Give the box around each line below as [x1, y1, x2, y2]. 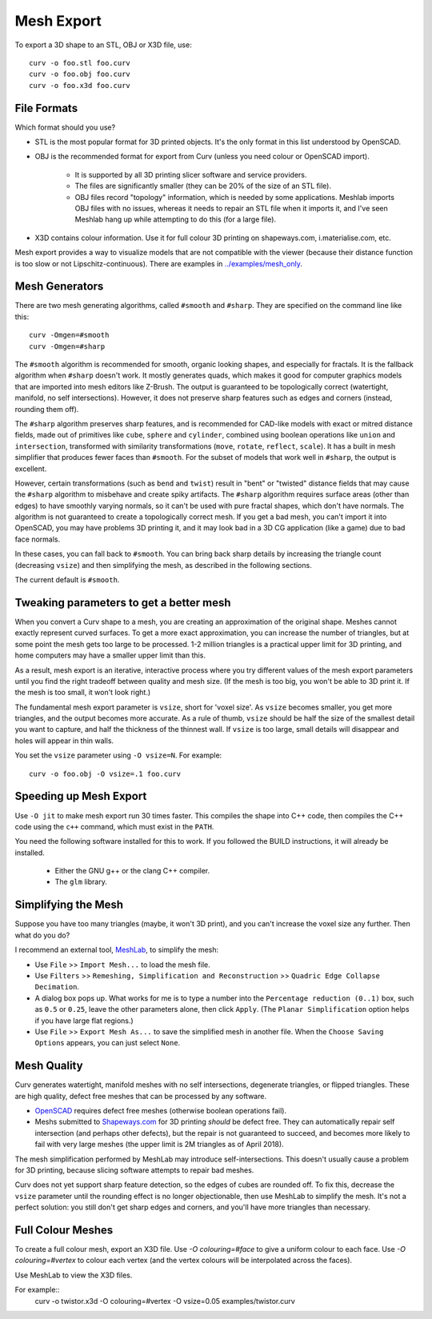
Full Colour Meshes [14, 1223, 114, 1237]
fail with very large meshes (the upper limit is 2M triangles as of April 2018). [34, 1140, 284, 1149]
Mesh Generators [14, 280, 104, 294]
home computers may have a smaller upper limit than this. [14, 650, 206, 660]
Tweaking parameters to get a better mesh [14, 596, 231, 610]
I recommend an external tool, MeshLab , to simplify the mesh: [14, 945, 219, 955]
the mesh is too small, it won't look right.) [14, 688, 151, 697]
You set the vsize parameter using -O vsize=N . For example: [14, 750, 222, 760]
